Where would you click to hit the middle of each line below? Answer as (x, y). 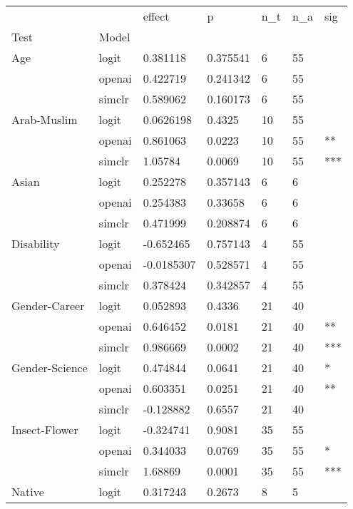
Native (28, 492)
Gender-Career (48, 305)
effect (156, 16)
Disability (36, 243)
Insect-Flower (45, 430)
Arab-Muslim (45, 119)
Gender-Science (50, 367)
